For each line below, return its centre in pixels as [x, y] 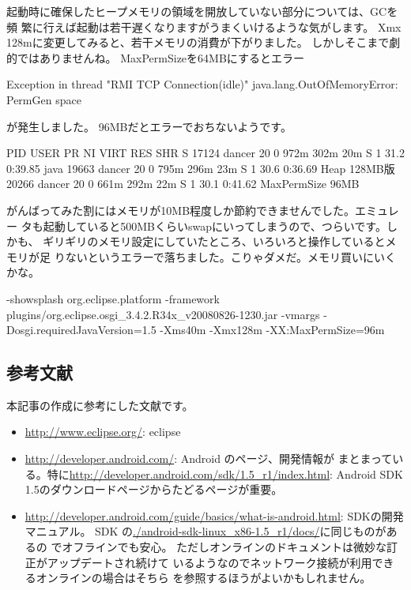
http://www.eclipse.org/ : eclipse [103, 432]
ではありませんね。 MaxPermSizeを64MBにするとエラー [160, 57]
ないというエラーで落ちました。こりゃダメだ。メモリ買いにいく [230, 256]
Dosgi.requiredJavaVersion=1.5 [81, 330]
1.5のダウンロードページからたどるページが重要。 [154, 489]
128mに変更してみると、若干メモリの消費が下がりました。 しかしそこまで [198, 42]
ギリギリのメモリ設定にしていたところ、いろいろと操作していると [214, 241]
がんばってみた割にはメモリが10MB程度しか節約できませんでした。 [181, 210]
